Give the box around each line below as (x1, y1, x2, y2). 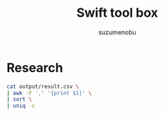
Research (6, 59, 64, 75)
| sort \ (6, 96, 32, 103)
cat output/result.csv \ (6, 82, 79, 90)
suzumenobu (98, 28, 136, 36)
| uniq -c (6, 103, 36, 110)
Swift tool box (76, 5, 159, 21)
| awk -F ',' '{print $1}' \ (6, 89, 92, 96)
